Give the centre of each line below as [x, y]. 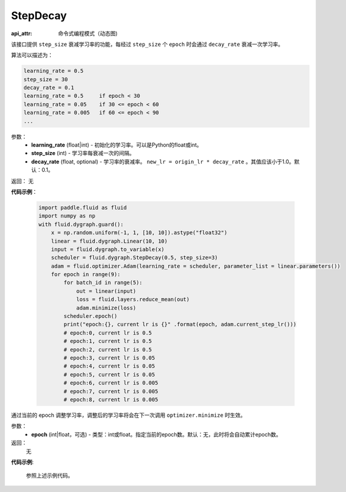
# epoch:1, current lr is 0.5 [108, 341]
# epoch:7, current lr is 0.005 [111, 391]
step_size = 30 [46, 79]
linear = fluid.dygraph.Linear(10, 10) [109, 241]
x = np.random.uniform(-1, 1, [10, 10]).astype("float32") [139, 233]
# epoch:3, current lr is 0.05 [109, 358]
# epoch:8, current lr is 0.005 [111, 399]
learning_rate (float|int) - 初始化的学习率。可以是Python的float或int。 [117, 145]
